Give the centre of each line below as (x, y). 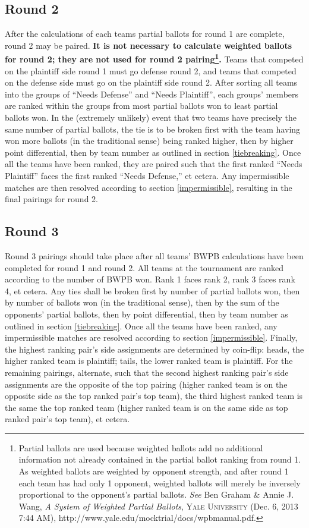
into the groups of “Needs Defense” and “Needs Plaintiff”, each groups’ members (152, 94)
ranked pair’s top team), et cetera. (67, 419)
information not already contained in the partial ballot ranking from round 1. (160, 459)
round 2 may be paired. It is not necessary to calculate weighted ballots (149, 45)
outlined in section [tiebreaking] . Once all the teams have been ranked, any (141, 326)
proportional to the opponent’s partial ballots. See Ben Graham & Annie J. (156, 494)
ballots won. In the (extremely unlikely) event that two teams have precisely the (151, 117)
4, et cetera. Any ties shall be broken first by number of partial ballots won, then (152, 290)
